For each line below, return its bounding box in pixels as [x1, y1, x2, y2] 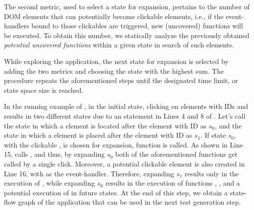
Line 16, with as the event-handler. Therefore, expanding [4, 168, 174, 178]
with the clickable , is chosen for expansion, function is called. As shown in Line [4, 139, 243, 149]
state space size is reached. [4, 84, 84, 95]
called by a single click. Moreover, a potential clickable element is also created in [4, 158, 245, 168]
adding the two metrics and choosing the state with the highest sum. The [4, 65, 224, 76]
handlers [4, 21, 29, 31]
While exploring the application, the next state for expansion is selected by [4, 56, 229, 66]
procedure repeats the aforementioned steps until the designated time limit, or [4, 75, 238, 85]
